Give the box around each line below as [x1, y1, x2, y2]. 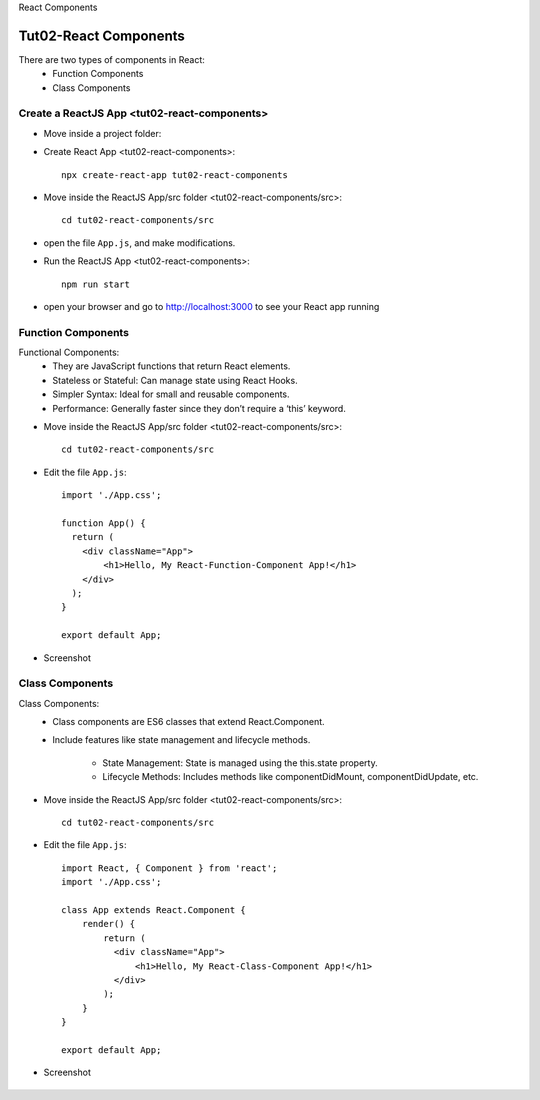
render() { [81, 918, 136, 930]
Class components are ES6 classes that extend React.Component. [52, 716, 325, 728]
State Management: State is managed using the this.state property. [102, 756, 379, 769]
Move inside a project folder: [43, 127, 162, 139]
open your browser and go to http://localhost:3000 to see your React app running [43, 300, 380, 312]
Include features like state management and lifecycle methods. [52, 734, 311, 746]
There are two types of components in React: [18, 53, 205, 65]
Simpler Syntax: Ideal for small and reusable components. [52, 388, 290, 400]
